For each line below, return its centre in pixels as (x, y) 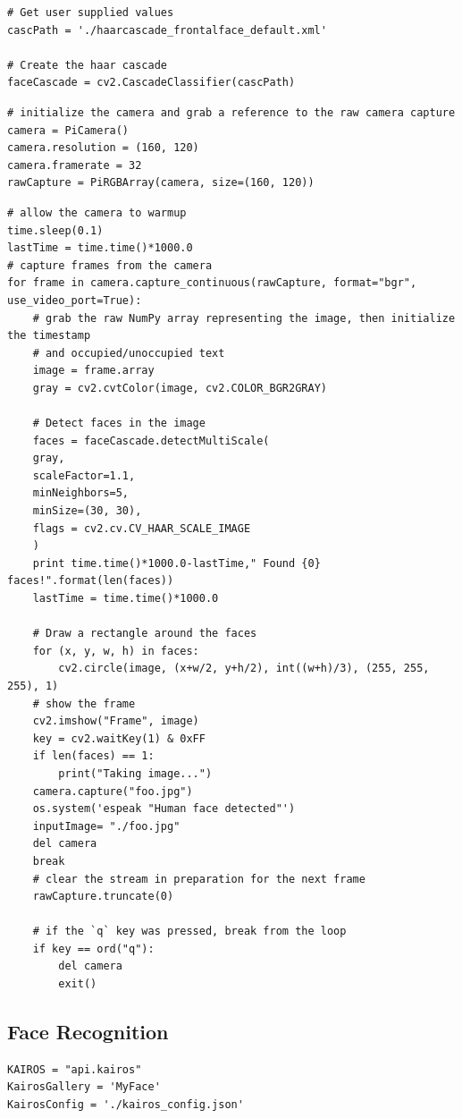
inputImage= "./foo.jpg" (106, 826)
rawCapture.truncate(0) (103, 897)
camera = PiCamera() (68, 130)
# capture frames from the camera (110, 265)
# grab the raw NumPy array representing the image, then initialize (244, 318)
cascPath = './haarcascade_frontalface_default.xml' (167, 30)
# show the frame (84, 703)
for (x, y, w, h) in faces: (116, 651)
